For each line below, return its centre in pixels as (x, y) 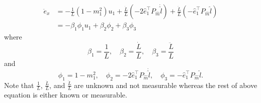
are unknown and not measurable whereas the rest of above (166, 85)
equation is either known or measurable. (66, 95)
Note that (19, 85)
